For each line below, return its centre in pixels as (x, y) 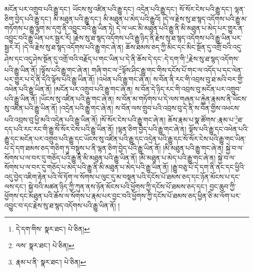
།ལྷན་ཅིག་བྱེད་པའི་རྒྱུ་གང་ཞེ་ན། (151, 129)
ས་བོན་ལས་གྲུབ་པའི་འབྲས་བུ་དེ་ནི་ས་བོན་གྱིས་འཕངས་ (178, 108)
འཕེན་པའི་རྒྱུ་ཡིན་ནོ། (28, 89)
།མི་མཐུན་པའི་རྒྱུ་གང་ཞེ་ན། (193, 148)
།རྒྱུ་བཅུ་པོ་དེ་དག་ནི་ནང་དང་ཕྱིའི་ (208, 167)
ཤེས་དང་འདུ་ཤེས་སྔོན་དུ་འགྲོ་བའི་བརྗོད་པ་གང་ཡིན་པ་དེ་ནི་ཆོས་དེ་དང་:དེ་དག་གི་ (95, 58)
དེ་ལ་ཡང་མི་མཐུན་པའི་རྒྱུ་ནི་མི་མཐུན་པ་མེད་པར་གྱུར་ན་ (180, 28)
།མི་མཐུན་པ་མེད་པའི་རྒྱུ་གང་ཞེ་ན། (177, 157)
